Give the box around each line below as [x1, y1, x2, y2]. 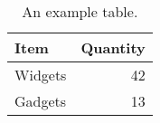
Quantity [80, 37, 146, 58]
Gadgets [14, 90, 67, 111]
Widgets [14, 64, 67, 85]
